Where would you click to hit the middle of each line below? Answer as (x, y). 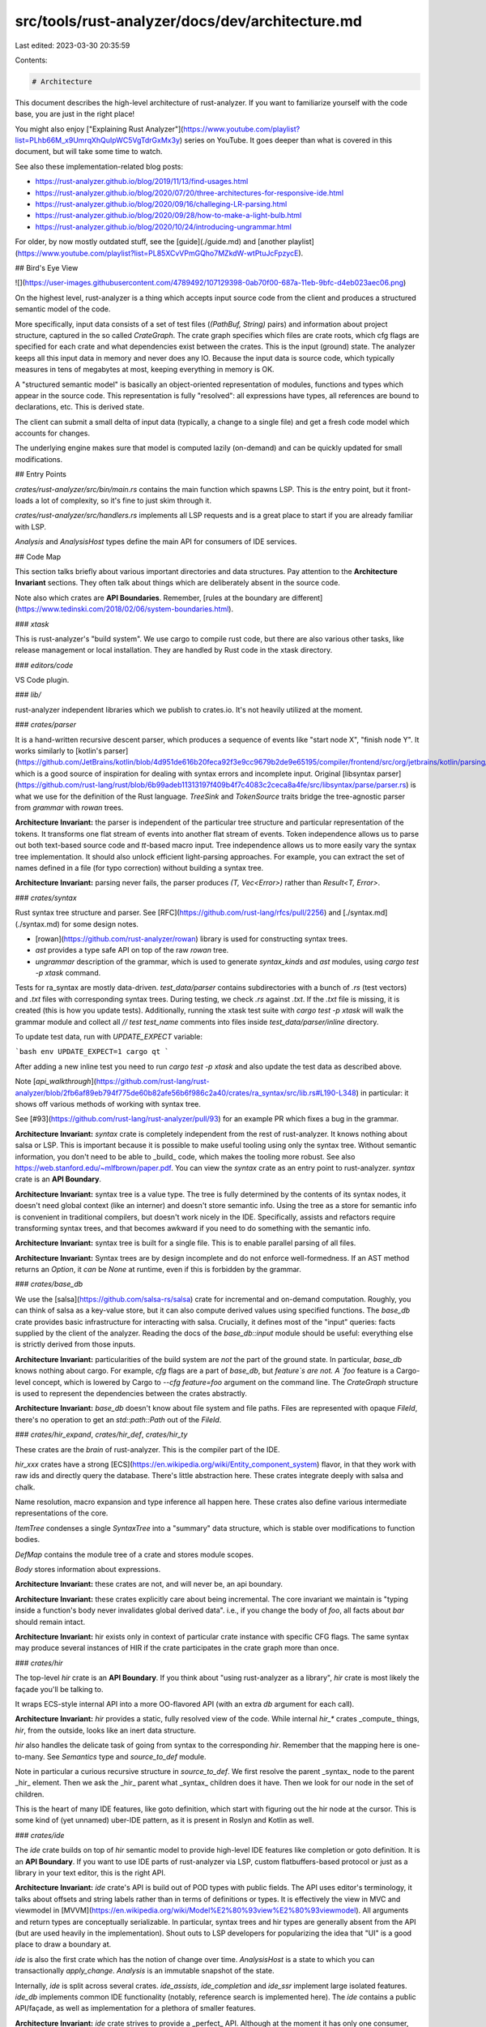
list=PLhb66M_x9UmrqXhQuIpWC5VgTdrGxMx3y (97, 140)
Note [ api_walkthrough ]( (56, 1082)
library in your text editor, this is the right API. (90, 1873)
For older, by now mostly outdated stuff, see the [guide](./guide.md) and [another (151, 242)
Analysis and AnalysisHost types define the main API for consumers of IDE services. (156, 542)
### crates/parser (46, 725)
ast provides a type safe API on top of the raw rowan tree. (132, 950)
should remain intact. (50, 1622)
